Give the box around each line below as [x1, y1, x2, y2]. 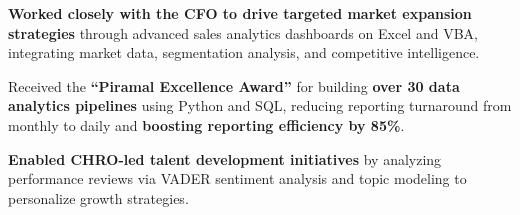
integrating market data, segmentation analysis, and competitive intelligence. [8, 42, 480, 63]
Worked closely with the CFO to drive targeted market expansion [8, 3, 472, 23]
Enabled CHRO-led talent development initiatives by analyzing [8, 148, 442, 169]
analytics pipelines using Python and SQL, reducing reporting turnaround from [8, 95, 512, 116]
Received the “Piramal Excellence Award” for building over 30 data [8, 75, 460, 96]
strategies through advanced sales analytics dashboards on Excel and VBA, [8, 22, 478, 43]
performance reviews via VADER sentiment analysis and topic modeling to [8, 168, 467, 189]
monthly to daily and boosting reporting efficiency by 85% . [8, 114, 405, 135]
